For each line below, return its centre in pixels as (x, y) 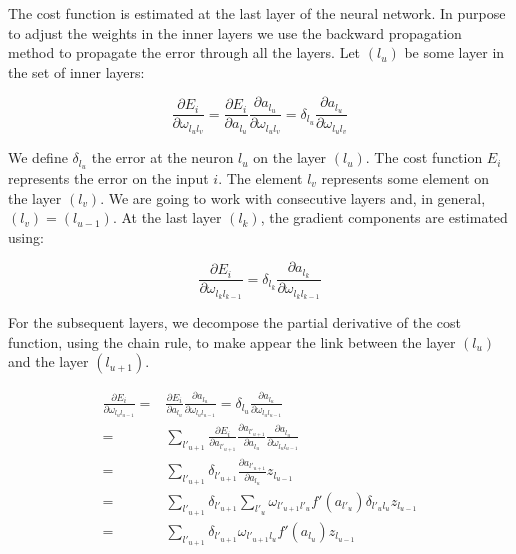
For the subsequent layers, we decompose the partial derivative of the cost (234, 322)
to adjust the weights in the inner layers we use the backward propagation (235, 32)
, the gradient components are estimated (384, 217)
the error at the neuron (162, 157)
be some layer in (454, 52)
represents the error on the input (108, 177)
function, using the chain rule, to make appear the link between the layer (232, 341)
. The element (260, 177)
